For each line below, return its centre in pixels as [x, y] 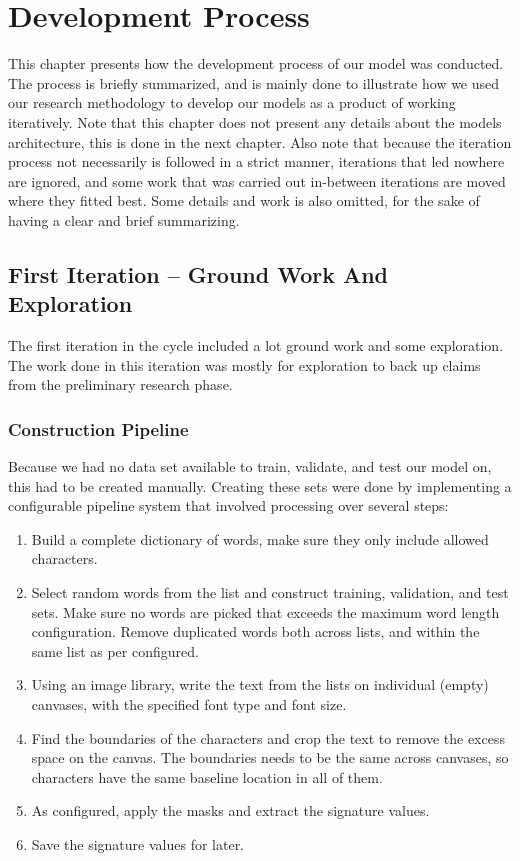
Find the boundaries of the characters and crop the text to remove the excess [268, 737]
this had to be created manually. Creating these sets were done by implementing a [260, 485]
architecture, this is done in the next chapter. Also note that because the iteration [260, 141]
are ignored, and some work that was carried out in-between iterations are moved [257, 180]
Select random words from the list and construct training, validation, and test [270, 592]
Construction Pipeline [98, 428]
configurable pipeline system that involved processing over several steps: [228, 505]
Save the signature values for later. [138, 843]
